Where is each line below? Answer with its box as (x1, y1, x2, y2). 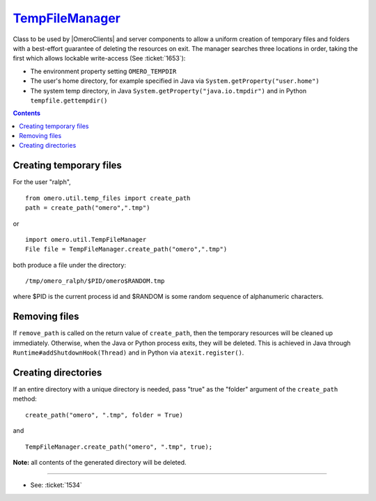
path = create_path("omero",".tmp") (25, 204, 150, 212)
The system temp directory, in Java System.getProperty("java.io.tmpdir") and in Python (30, 86, 306, 95)
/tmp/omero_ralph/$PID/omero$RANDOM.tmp (25, 277, 165, 285)
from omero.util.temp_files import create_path (25, 194, 191, 202)
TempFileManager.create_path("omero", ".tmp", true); (25, 442, 212, 451)
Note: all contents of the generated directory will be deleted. (13, 458, 187, 467)
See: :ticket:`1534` (30, 481, 83, 489)
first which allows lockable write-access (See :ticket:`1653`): (13, 54, 186, 63)
